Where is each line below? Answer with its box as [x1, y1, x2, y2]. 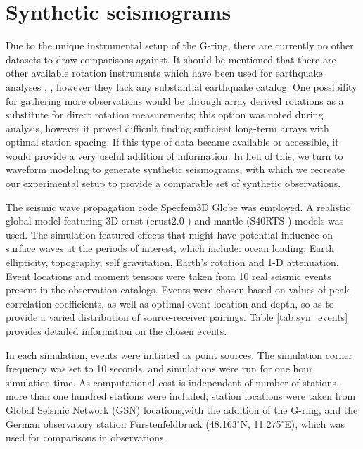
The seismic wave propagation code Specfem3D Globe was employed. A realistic [6, 199, 350, 214]
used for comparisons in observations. [6, 430, 167, 445]
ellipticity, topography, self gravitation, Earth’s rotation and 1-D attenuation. [6, 255, 339, 270]
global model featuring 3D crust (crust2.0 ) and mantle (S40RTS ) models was [6, 213, 344, 228]
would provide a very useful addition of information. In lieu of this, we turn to [6, 148, 343, 163]
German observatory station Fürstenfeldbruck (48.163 [6, 416, 237, 431]
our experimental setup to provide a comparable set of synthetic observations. [6, 176, 341, 191]
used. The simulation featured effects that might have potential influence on [6, 227, 333, 241]
